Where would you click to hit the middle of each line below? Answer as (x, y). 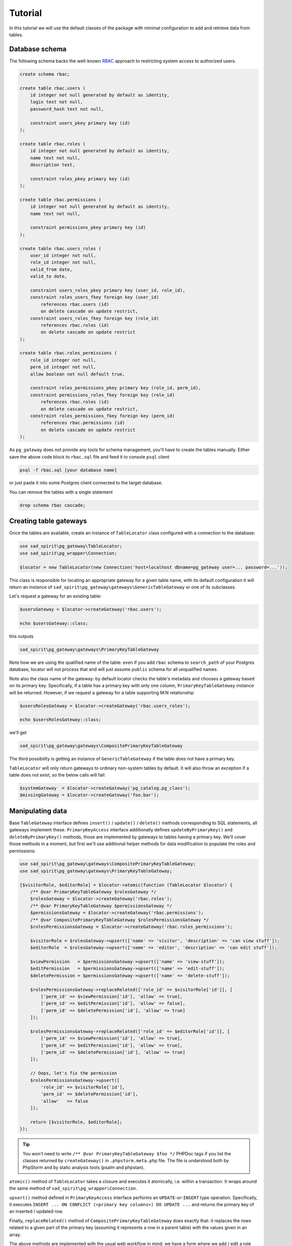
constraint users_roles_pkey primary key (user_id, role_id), (108, 290)
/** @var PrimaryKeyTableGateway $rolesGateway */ (93, 892)
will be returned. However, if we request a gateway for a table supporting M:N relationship (102, 692)
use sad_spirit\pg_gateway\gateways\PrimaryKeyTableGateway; (96, 871)
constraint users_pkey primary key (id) (80, 123)
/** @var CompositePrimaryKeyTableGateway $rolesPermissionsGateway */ (120, 920)
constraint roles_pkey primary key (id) (80, 179)
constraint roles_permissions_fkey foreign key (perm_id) (102, 416)
